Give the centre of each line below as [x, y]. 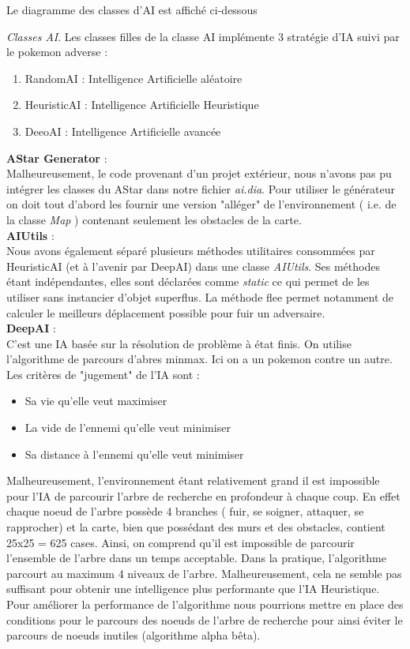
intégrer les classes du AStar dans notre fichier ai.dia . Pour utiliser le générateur [201, 188]
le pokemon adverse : [57, 52]
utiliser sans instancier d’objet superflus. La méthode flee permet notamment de [200, 296]
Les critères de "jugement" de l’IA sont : [103, 374]
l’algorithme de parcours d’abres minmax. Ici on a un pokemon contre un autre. [199, 359]
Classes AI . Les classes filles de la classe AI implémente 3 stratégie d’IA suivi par [203, 36]
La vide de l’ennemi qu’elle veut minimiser [128, 428]
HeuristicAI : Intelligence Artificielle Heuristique [142, 105]
